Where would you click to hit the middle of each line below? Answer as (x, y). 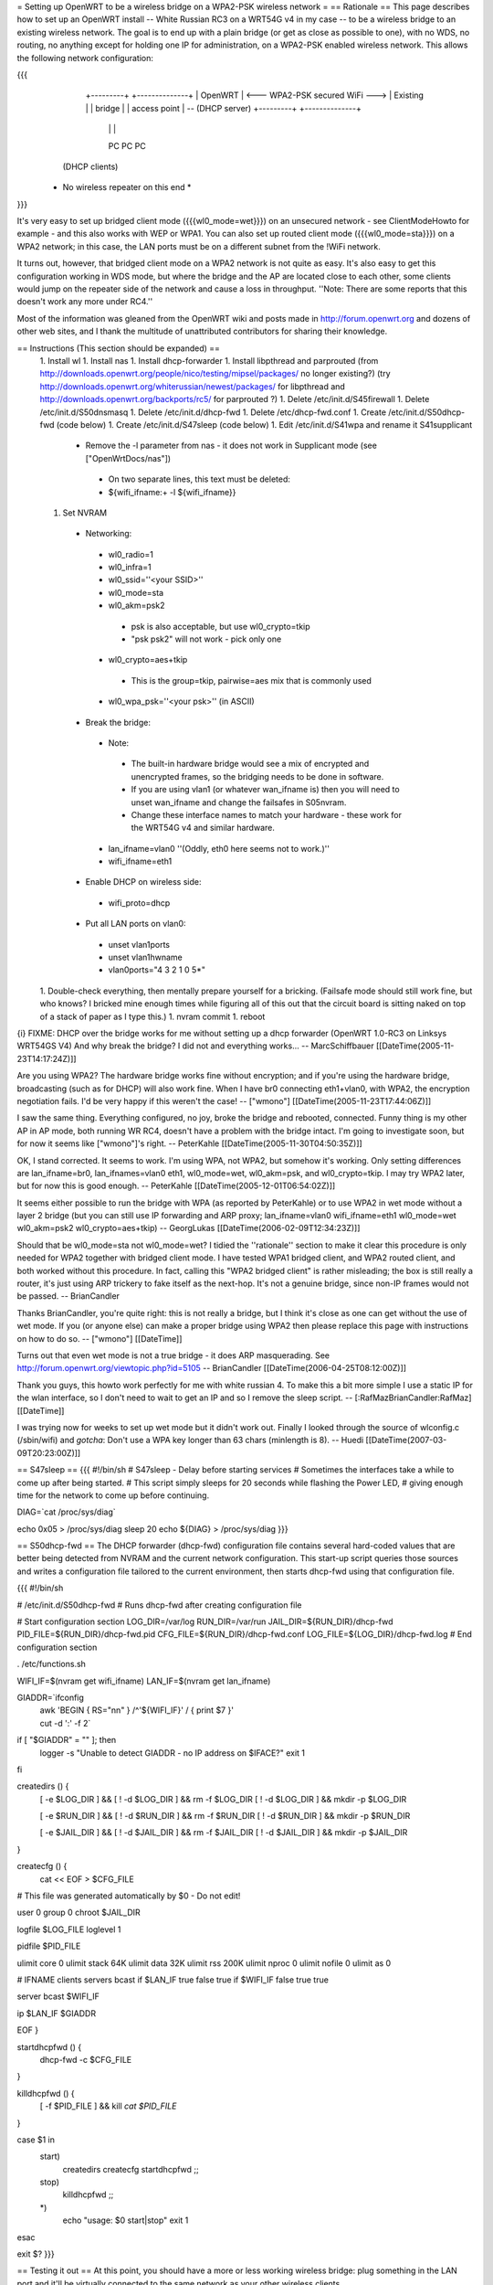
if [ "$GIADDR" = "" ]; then (67, 1740)
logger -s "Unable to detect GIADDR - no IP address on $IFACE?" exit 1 (173, 1753)
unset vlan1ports (139, 944)
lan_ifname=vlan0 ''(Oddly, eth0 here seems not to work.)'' (219, 848)
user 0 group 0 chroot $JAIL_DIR (79, 1913)
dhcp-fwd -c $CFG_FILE (86, 2059)
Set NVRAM (85, 513)
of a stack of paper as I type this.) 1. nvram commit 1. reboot (152, 1016)
